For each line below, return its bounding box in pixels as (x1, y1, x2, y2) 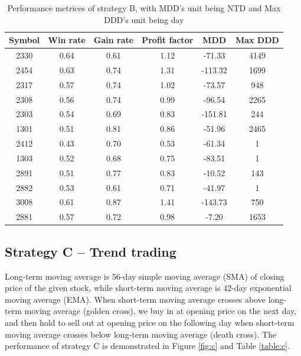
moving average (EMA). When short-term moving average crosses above (5, 293, 266, 305)
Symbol (9, 34, 40, 46)
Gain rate (93, 34, 134, 46)
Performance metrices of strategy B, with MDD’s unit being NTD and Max (7, 2, 281, 14)
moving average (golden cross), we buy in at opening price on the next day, (24, 305, 297, 317)
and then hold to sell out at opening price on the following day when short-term (5, 316, 295, 328)
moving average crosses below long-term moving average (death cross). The (5, 328, 277, 340)
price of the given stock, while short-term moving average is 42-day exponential (5, 281, 292, 294)
